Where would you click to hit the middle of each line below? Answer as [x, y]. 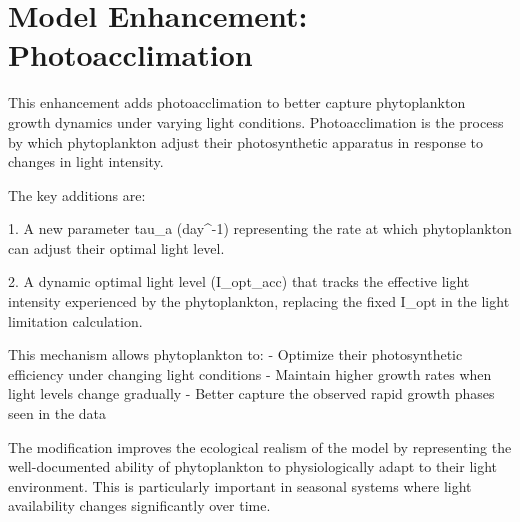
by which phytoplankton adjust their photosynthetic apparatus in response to [246, 141]
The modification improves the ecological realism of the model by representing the [260, 446]
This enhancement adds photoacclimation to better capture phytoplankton [237, 102]
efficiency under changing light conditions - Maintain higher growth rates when [250, 373]
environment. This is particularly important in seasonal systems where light [240, 485]
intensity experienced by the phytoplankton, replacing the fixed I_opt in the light [259, 301]
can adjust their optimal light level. [116, 247]
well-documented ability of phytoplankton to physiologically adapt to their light [253, 466]
